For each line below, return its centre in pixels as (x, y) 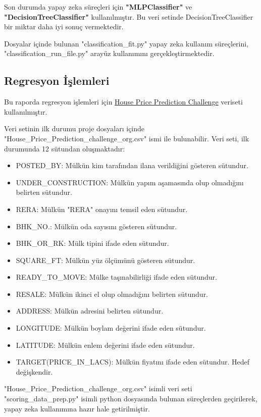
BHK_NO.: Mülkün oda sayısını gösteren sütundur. (96, 226)
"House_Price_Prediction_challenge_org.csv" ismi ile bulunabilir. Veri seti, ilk (127, 138)
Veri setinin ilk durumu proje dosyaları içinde (74, 128)
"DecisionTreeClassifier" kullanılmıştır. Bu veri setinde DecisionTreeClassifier (129, 16)
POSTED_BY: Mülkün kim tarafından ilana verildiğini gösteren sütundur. (132, 165)
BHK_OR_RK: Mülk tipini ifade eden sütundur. (92, 243)
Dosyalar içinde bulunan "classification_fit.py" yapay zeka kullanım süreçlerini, (126, 43)
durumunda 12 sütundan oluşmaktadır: (65, 148)
